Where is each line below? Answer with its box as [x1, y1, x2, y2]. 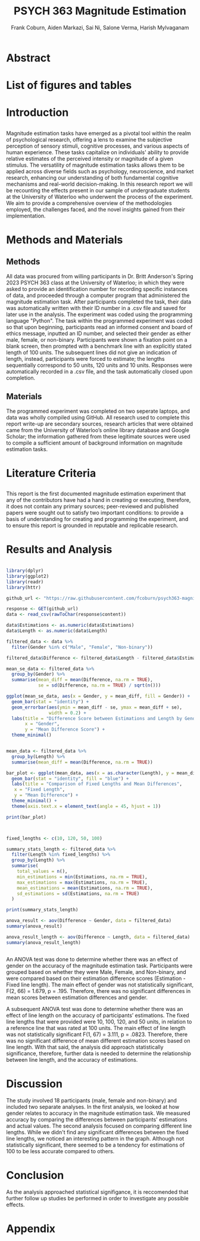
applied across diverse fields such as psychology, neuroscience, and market [6, 167, 194, 174]
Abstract [6, 51, 51, 65]
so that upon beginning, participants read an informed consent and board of [6, 323, 193, 330]
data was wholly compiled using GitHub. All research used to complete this [6, 413, 190, 421]
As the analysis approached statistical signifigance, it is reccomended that [6, 1188, 189, 1196]
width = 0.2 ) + [48, 710, 86, 716]
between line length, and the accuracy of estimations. [6, 1056, 138, 1063]
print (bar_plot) [6, 814, 46, 820]
